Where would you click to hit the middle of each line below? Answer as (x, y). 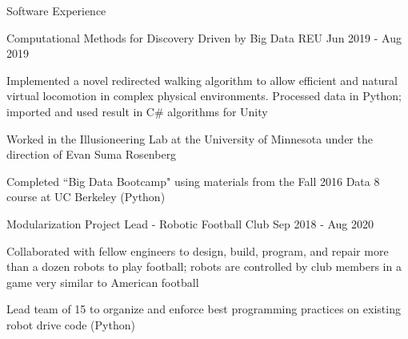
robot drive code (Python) (71, 324)
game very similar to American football (103, 282)
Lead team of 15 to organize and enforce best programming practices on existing (204, 309)
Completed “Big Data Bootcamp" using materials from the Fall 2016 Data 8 (193, 181)
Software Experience (56, 10)
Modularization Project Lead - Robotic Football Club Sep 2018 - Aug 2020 (190, 223)
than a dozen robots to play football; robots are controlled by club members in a (204, 266)
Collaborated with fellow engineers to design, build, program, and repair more (198, 250)
